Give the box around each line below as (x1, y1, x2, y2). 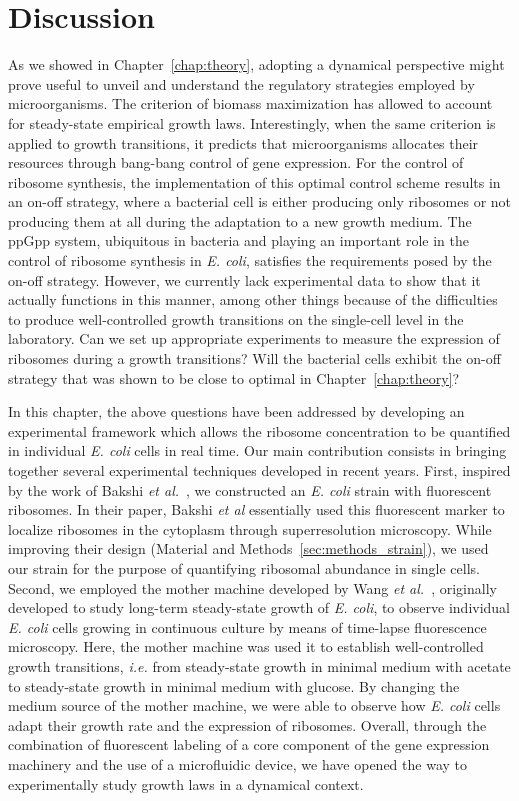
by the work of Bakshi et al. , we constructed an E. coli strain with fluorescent (8, 479, 492, 500)
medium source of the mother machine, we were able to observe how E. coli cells (8, 695, 501, 716)
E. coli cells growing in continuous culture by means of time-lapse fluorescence (8, 616, 487, 637)
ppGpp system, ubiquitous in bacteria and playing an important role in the (8, 230, 469, 251)
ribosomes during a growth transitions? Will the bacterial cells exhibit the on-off (8, 348, 501, 369)
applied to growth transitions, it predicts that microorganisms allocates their (8, 132, 479, 153)
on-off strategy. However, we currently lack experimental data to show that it (8, 269, 481, 290)
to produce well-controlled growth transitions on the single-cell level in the (8, 308, 464, 329)
